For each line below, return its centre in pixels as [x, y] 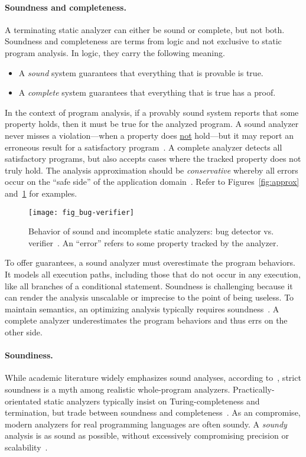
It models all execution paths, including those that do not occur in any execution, [153, 274]
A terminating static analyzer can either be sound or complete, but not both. [145, 29]
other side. [24, 332]
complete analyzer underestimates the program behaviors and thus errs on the [146, 320]
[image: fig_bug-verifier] [81, 212]
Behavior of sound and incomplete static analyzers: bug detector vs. [151, 231]
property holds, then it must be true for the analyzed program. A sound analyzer [152, 124]
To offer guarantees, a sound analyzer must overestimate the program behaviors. [150, 262]
